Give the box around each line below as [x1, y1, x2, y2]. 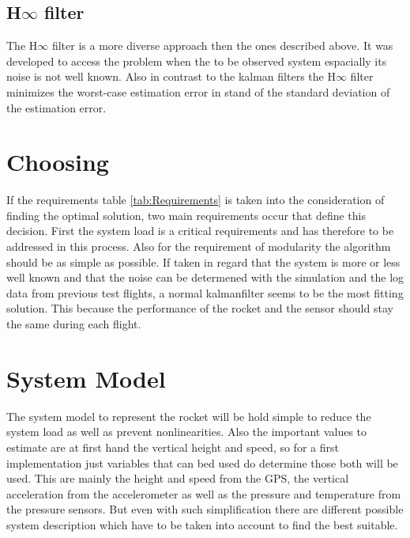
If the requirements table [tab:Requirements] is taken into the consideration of [6, 191, 385, 208]
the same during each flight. [6, 316, 141, 332]
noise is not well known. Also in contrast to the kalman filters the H [6, 68, 336, 85]
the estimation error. [6, 99, 107, 116]
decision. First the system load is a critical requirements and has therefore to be [6, 222, 394, 239]
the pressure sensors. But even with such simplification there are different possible [6, 501, 404, 517]
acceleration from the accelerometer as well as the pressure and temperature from [6, 485, 401, 502]
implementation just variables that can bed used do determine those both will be [6, 454, 398, 471]
